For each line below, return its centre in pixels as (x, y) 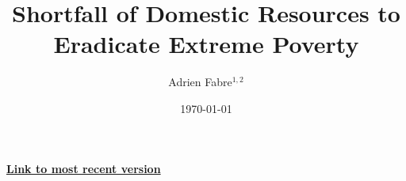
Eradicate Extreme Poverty (206, 44)
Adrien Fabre (200, 82)
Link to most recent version (84, 168)
